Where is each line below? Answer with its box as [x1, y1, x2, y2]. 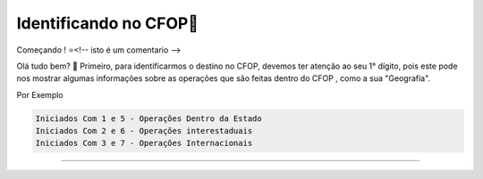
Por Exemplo [16, 89, 64, 100]
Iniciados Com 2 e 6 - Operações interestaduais [35, 126, 253, 136]
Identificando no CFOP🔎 [16, 13, 199, 33]
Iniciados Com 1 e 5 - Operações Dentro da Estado [35, 113, 263, 124]
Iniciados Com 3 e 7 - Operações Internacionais [35, 138, 253, 149]
